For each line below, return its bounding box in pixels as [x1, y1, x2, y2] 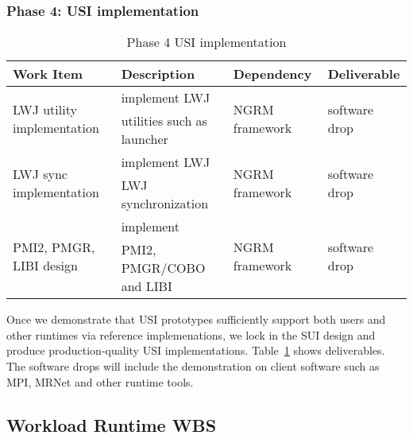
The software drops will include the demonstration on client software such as [6, 358, 380, 374]
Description [121, 64, 195, 84]
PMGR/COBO [121, 258, 206, 278]
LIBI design [13, 256, 78, 275]
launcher [121, 130, 168, 149]
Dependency [233, 64, 312, 84]
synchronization [121, 194, 209, 213]
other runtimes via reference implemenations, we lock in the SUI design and [6, 326, 376, 343]
